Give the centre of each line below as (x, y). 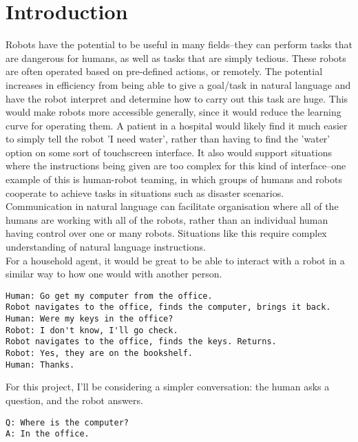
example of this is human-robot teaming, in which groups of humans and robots (174, 179)
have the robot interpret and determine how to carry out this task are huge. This (177, 98)
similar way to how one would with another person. (114, 274)
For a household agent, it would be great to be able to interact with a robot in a (175, 260)
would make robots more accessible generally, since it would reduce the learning (173, 112)
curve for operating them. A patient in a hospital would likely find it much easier (177, 125)
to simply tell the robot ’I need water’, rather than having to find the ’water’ (168, 139)
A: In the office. (48, 434)
